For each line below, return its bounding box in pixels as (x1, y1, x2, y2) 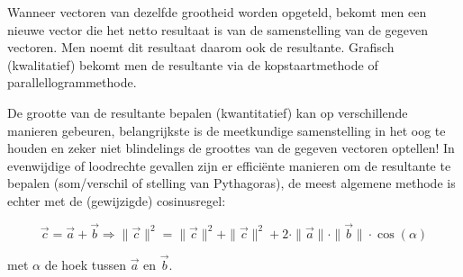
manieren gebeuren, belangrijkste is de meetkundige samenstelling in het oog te (7, 121, 446, 139)
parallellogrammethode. (7, 73, 137, 92)
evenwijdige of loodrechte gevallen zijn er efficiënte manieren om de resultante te (7, 156, 451, 174)
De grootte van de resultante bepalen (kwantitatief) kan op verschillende (7, 103, 408, 121)
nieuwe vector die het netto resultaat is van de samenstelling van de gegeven (7, 20, 428, 39)
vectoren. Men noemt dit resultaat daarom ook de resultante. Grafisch (7, 38, 395, 57)
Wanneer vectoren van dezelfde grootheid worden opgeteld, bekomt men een (7, 3, 427, 21)
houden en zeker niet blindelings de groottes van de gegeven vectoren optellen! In (7, 138, 455, 157)
